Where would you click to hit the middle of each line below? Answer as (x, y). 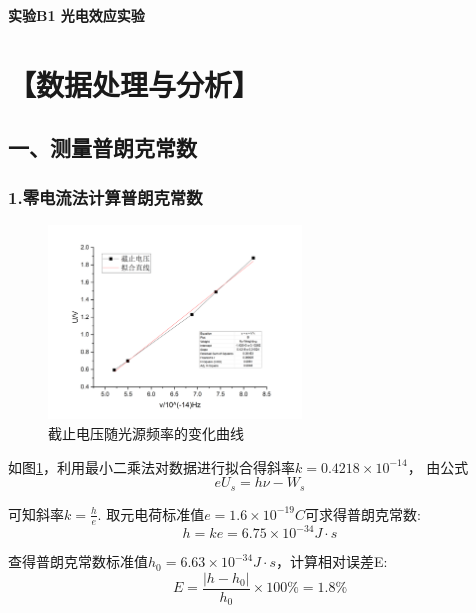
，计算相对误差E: (332, 561)
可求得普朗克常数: (363, 513)
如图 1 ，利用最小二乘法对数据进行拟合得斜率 (151, 466)
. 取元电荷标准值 (151, 513)
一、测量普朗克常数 (102, 147)
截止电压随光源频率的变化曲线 (146, 433)
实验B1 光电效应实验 (76, 15)
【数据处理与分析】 (134, 83)
